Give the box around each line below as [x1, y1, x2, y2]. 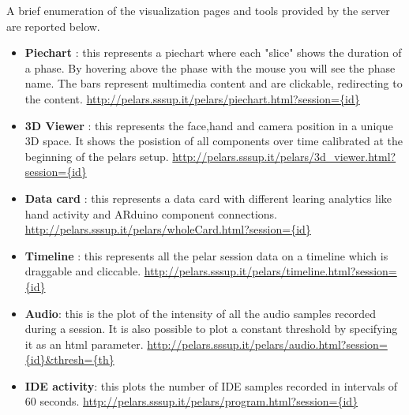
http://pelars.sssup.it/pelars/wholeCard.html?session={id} [24, 221, 311, 237]
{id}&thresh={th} [24, 351, 114, 368]
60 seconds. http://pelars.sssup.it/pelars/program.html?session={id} [24, 393, 358, 409]
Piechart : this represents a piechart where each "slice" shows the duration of [24, 44, 402, 61]
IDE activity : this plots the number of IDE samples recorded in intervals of [24, 377, 398, 394]
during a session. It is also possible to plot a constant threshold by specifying [24, 320, 398, 337]
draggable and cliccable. [24, 263, 141, 279]
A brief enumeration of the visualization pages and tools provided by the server [6, 2, 390, 18]
